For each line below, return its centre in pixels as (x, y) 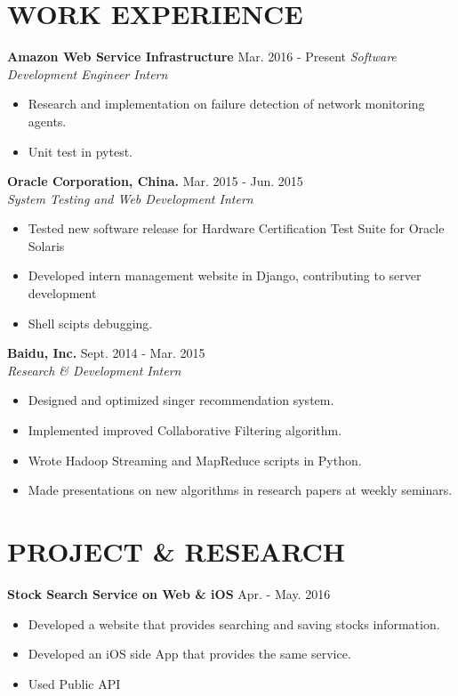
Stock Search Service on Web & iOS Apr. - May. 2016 (169, 593)
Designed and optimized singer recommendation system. (181, 400)
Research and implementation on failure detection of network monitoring (226, 104)
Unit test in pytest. (80, 151)
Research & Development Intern (94, 370)
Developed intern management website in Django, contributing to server (225, 275)
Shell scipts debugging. (90, 323)
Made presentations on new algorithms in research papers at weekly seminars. (240, 490)
